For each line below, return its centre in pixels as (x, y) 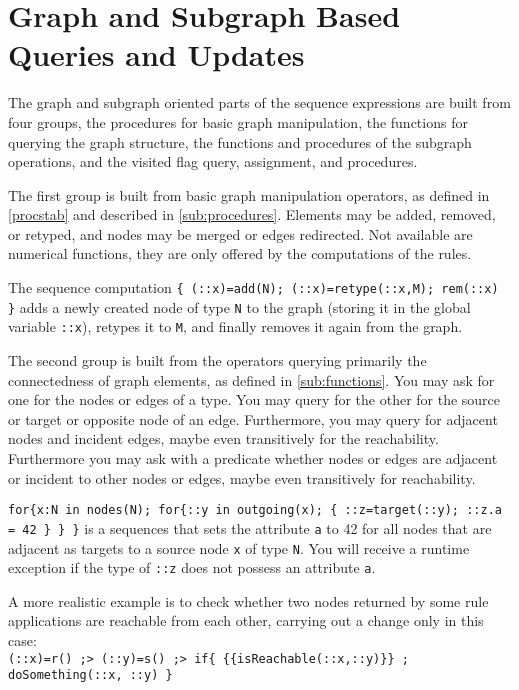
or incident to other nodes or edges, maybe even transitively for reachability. (242, 477)
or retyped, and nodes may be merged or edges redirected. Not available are (240, 233)
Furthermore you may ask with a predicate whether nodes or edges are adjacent (253, 458)
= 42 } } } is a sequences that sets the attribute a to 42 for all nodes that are (250, 527)
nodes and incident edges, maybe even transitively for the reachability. (223, 438)
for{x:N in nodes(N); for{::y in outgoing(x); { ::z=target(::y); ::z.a (255, 510)
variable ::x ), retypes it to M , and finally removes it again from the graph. (235, 326)
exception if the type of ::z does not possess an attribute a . (192, 567)
